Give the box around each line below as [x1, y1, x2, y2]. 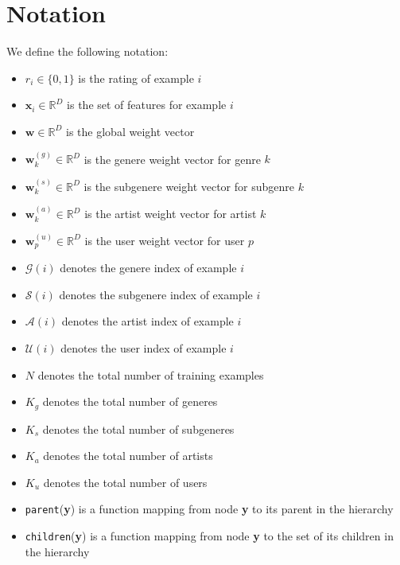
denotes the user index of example [60, 339, 227, 356]
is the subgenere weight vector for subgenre [83, 177, 294, 194]
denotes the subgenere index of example [59, 286, 253, 302]
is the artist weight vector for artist [84, 205, 257, 222]
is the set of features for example [67, 96, 227, 113]
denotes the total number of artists [43, 447, 213, 464]
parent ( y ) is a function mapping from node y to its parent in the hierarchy [25, 501, 394, 517]
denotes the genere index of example [60, 259, 237, 276]
